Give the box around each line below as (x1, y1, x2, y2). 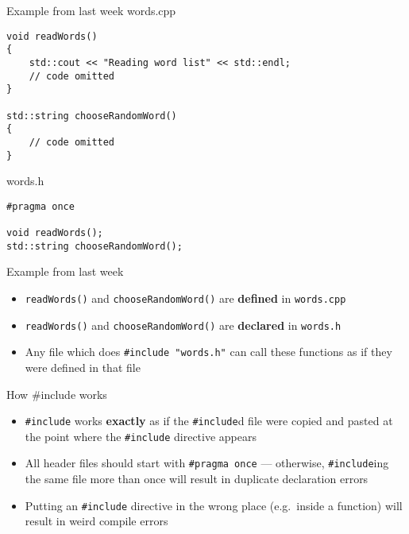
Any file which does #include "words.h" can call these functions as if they (25, 343, 392, 360)
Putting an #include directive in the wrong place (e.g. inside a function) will (25, 497, 403, 513)
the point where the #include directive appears (25, 428, 257, 444)
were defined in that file (25, 358, 141, 375)
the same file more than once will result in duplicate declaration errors (25, 470, 368, 487)
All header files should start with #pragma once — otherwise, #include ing (25, 455, 389, 471)
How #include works (6, 385, 107, 402)
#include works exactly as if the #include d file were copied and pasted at (25, 412, 393, 429)
